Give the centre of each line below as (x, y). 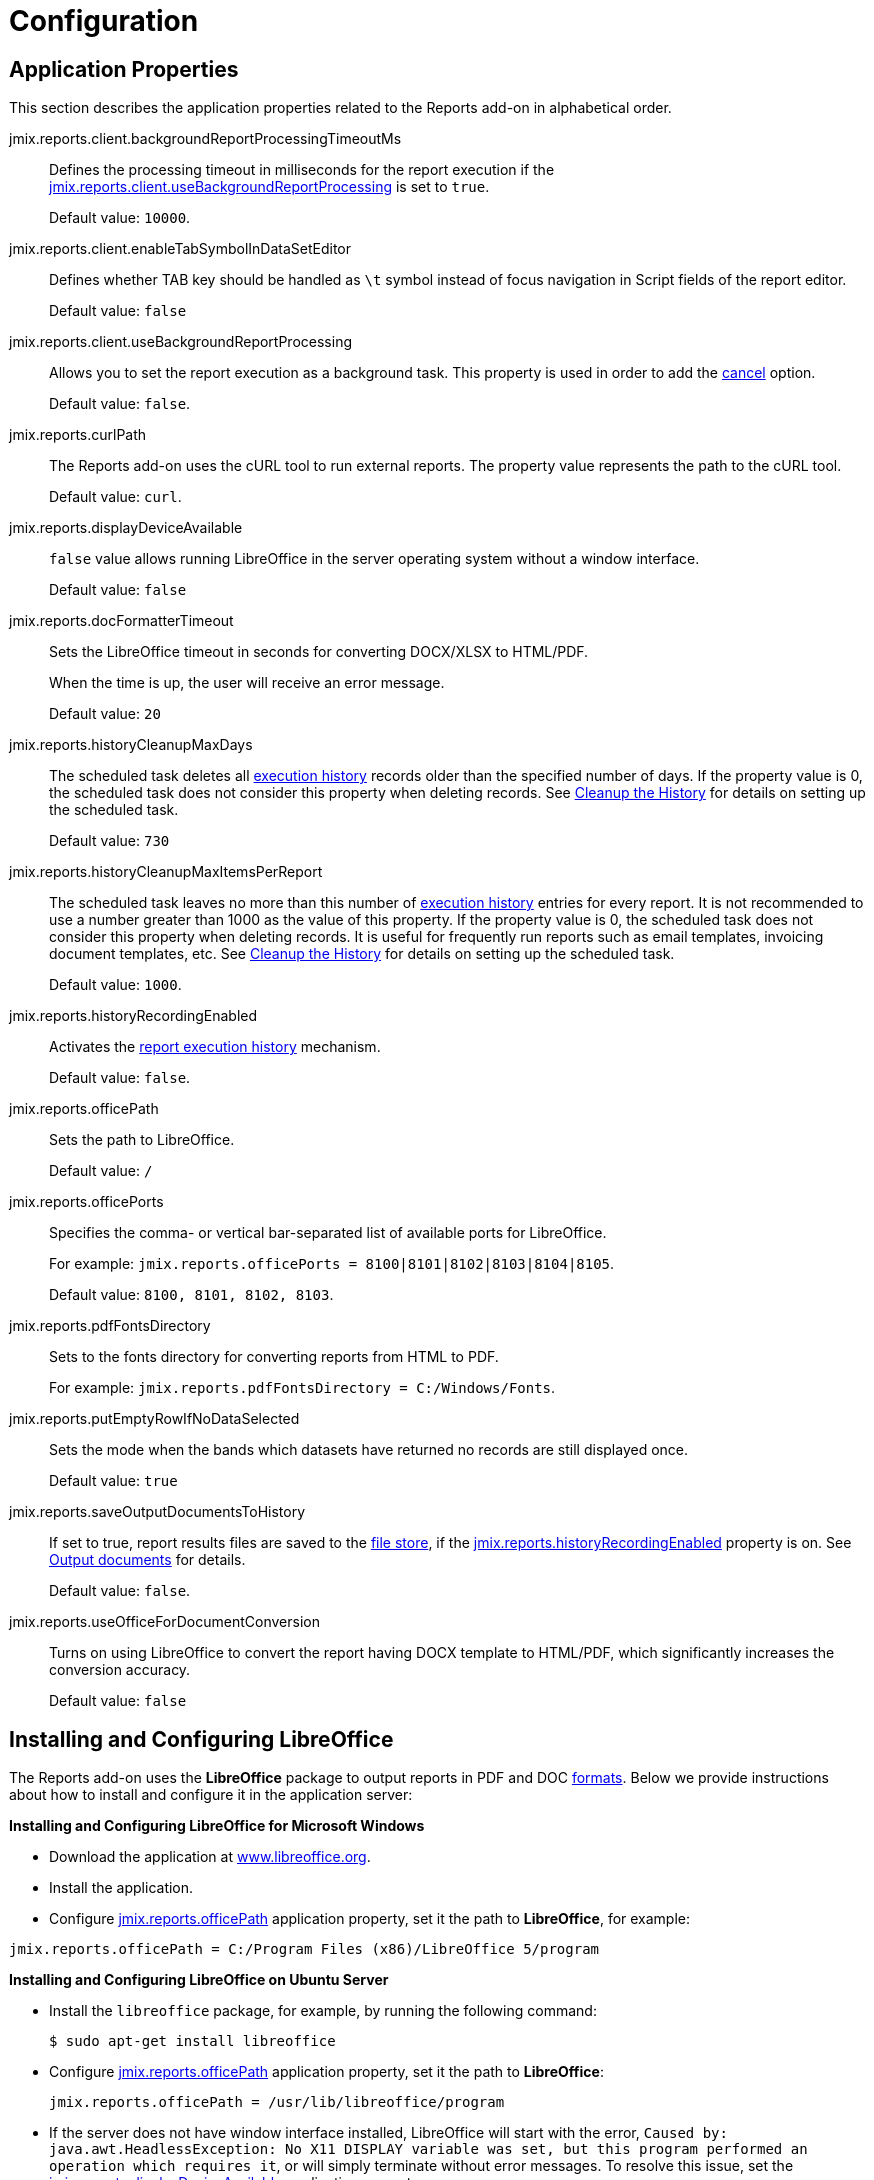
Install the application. (121, 1888)
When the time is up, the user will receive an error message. (247, 683)
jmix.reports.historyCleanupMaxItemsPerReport (166, 872)
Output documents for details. (147, 1560)
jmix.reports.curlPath (78, 435)
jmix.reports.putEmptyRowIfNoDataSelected (154, 1419)
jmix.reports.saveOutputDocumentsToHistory (157, 1512)
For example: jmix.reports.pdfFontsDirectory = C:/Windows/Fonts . (302, 1388)
